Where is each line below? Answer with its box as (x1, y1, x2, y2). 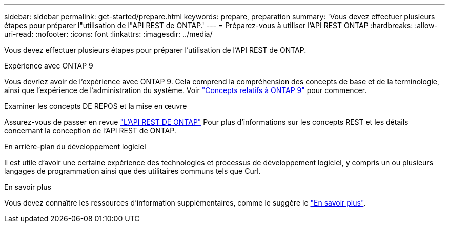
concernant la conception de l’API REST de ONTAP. (4, 126, 176, 135)
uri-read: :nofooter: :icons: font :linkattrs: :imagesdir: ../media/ (4, 30, 213, 38)
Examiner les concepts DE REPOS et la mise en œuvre (4, 102, 187, 110)
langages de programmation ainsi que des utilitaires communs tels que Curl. (4, 167, 261, 175)
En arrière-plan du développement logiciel (4, 142, 146, 151)
